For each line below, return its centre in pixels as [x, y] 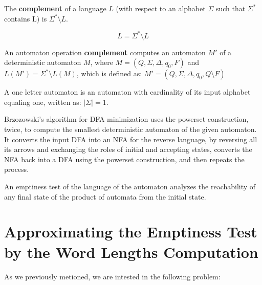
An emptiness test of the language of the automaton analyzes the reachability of [130, 187]
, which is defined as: [109, 73]
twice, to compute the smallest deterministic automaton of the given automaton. [130, 129]
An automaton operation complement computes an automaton [105, 52]
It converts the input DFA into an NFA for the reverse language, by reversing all [131, 139]
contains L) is [26, 18]
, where [102, 62]
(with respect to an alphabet [161, 8]
